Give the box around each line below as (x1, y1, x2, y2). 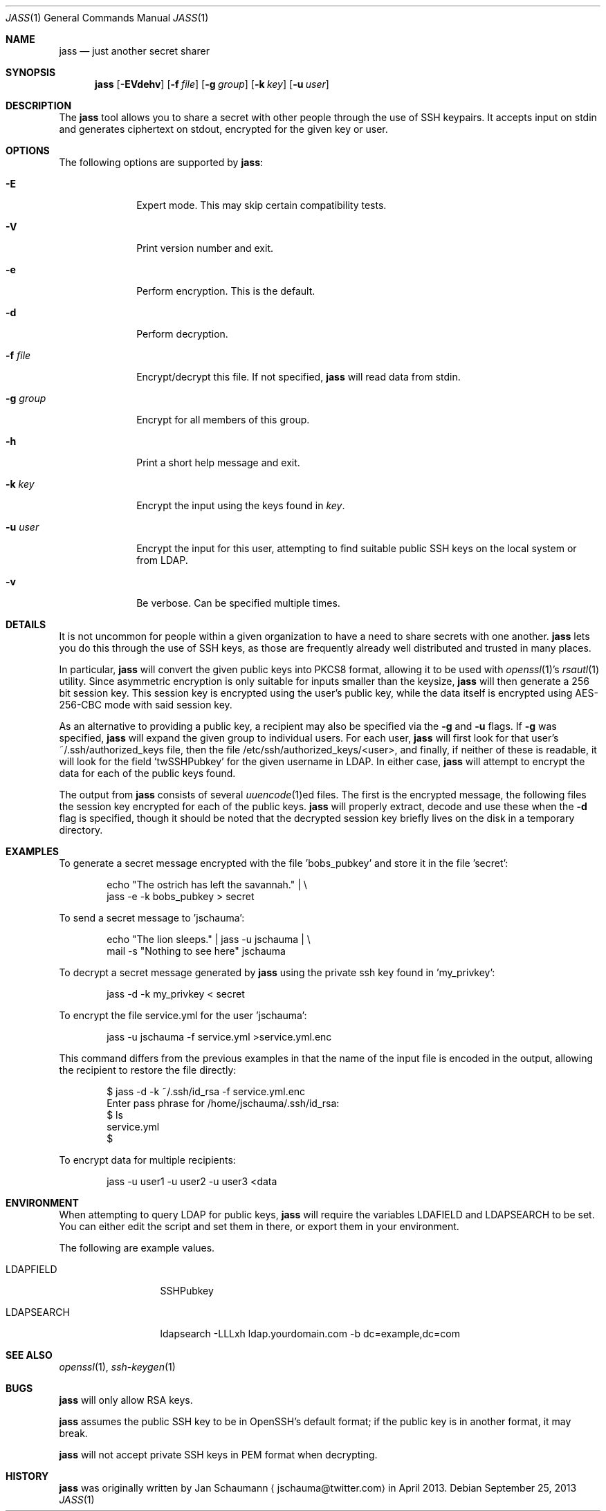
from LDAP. (136, 554, 188, 566)
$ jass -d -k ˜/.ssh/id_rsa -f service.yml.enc (107, 1086, 306, 1097)
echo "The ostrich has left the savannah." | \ (107, 879, 307, 890)
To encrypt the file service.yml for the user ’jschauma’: (59, 1009, 307, 1021)
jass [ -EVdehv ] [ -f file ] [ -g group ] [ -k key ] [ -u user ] (95, 78, 329, 90)
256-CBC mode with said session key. (59, 699, 232, 711)
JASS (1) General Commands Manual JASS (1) (6, 12, 209, 24)
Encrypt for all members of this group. (136, 414, 310, 425)
